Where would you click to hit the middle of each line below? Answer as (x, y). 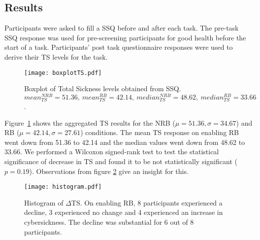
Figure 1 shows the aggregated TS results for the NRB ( (90, 122)
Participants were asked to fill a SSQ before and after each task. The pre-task (122, 28)
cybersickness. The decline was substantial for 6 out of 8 (109, 222)
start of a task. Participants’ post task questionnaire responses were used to (119, 47)
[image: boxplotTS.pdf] (63, 73)
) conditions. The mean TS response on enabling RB (160, 132)
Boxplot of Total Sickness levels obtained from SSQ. (103, 88)
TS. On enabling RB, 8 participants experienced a (147, 202)
